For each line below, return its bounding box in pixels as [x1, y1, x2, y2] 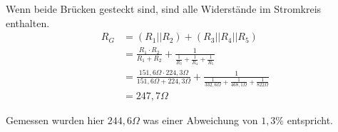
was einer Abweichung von [143, 113, 258, 128]
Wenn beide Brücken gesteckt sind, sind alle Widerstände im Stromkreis [6, 1, 322, 16]
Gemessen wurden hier [6, 113, 104, 128]
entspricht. [287, 113, 333, 128]
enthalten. [6, 15, 50, 30]
